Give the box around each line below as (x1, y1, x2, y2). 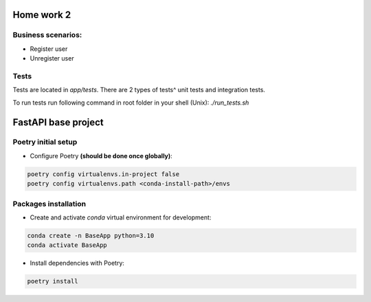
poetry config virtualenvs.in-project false (27, 170, 180, 178)
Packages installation (12, 199, 86, 208)
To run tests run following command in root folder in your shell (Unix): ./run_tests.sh (12, 98, 249, 107)
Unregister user (30, 54, 75, 63)
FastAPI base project (12, 116, 104, 128)
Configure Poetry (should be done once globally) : (30, 151, 173, 160)
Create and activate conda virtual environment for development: (30, 213, 212, 222)
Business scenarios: (12, 30, 82, 40)
